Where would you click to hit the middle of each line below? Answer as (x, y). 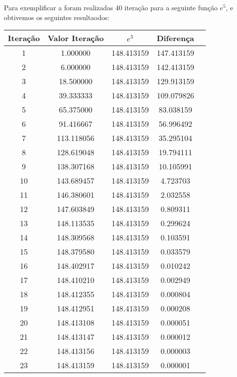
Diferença (175, 38)
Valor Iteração (76, 38)
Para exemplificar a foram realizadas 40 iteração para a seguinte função (111, 7)
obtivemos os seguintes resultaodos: (57, 17)
